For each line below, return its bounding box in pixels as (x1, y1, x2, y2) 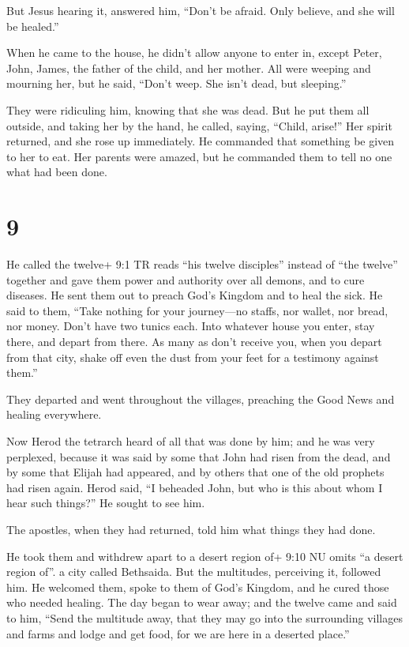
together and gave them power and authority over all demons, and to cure (6, 271, 365, 288)
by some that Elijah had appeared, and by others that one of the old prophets (6, 464, 385, 480)
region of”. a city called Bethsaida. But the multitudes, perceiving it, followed (6, 563, 381, 580)
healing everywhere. (6, 406, 102, 423)
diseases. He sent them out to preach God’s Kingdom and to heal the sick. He (6, 287, 383, 303)
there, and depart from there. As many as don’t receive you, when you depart (6, 333, 382, 350)
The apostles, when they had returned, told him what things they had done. (6, 521, 376, 537)
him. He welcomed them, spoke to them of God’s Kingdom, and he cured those (6, 578, 389, 595)
